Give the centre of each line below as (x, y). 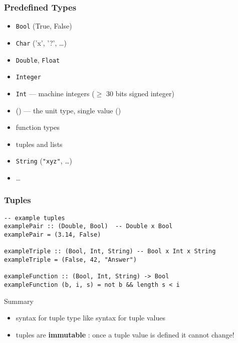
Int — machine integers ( (55, 93)
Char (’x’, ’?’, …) (41, 42)
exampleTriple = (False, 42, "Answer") (70, 260)
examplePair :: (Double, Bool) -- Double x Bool (88, 226)
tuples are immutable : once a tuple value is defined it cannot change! (125, 334)
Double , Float (38, 59)
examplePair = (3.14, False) (53, 235)
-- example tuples (35, 218)
